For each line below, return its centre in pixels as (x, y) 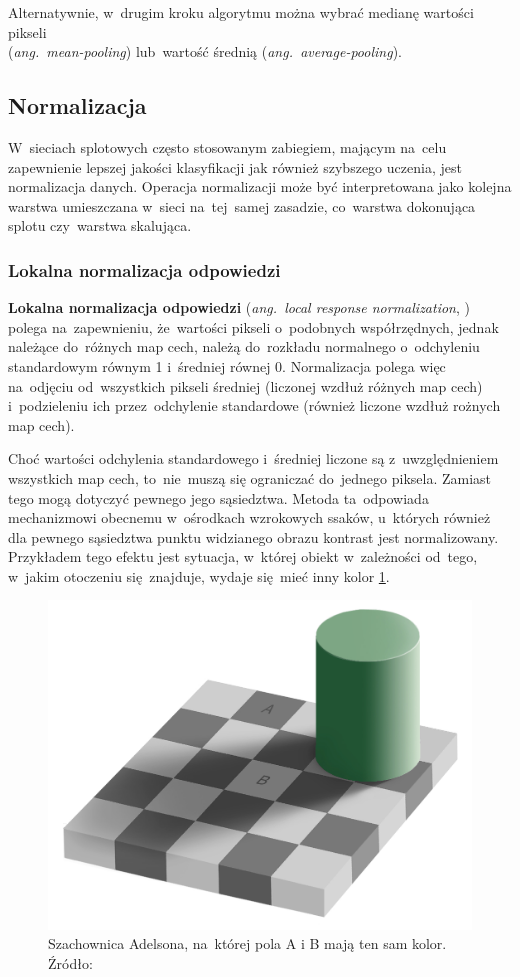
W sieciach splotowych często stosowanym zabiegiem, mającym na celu (227, 146)
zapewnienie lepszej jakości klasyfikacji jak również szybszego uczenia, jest (235, 166)
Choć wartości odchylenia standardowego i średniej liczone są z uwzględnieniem (253, 458)
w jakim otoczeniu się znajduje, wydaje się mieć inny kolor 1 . (199, 575)
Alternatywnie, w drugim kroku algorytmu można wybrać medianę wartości (241, 12)
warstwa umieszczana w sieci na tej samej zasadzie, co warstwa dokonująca (242, 205)
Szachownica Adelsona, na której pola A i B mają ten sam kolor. (247, 943)
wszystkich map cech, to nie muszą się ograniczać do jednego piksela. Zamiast (250, 477)
